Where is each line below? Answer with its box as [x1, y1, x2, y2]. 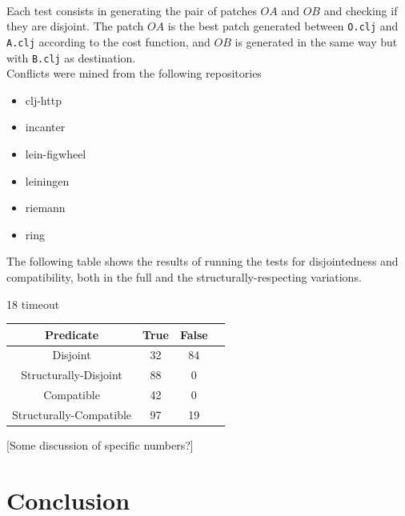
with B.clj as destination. [6, 49, 136, 66]
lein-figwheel [25, 145, 86, 162]
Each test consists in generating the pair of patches [6, 2, 257, 18]
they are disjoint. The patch [6, 18, 144, 34]
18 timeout [6, 295, 60, 312]
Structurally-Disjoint [21, 366, 122, 383]
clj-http [25, 91, 62, 108]
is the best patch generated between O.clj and [167, 18, 399, 34]
